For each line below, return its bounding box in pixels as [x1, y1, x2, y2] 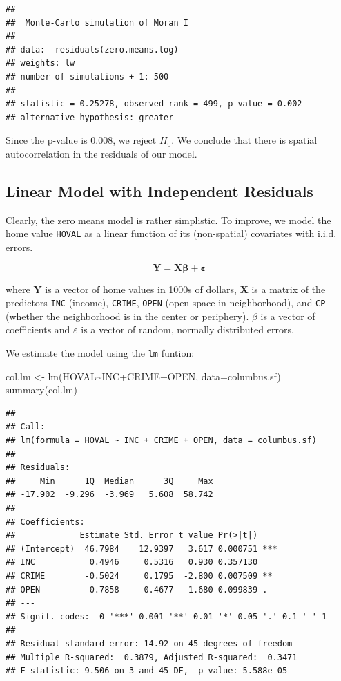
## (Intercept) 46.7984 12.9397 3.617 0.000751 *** [6, 543, 277, 554]
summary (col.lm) [6, 382, 77, 397]
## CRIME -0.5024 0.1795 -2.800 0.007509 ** [6, 570, 273, 581]
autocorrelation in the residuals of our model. [6, 146, 197, 160]
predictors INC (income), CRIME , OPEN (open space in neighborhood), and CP [6, 295, 326, 310]
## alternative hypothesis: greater [6, 112, 174, 122]
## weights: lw [6, 58, 75, 68]
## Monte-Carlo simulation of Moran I [6, 17, 188, 28]
